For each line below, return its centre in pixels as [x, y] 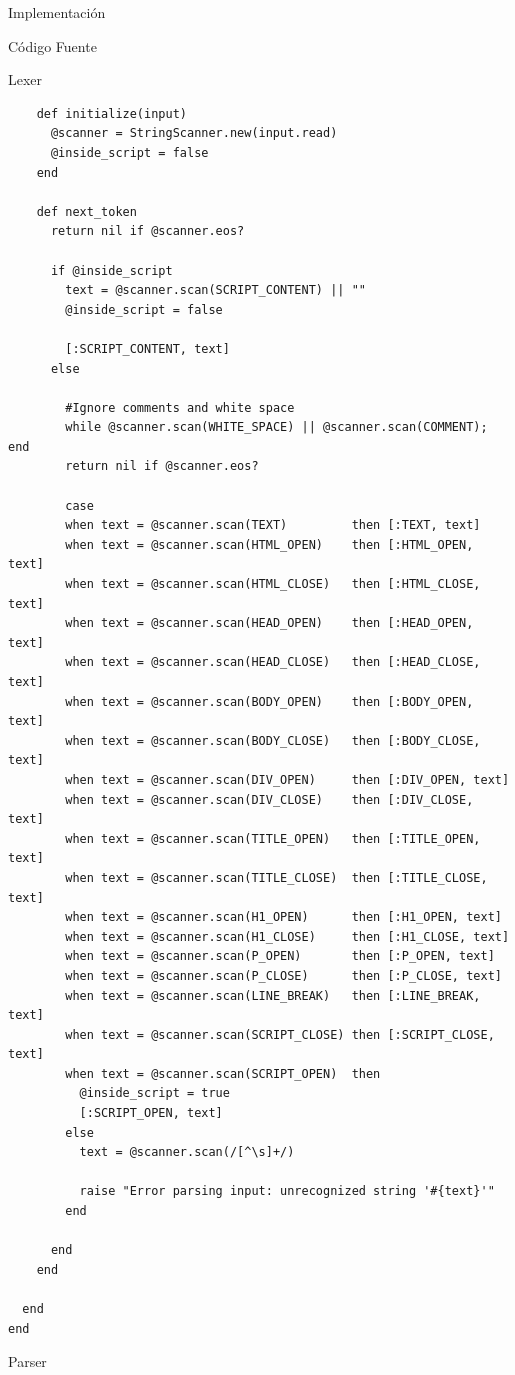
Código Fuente [52, 45]
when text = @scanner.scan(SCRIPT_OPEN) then [223, 1073]
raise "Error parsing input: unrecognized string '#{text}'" [287, 1191]
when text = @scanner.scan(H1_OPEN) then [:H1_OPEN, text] [283, 917]
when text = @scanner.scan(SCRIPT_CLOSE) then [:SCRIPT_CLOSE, [280, 1034]
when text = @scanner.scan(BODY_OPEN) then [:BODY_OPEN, [269, 701]
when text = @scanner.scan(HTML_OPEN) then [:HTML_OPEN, [269, 544]
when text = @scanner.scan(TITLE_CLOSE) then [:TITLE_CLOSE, [276, 877]
